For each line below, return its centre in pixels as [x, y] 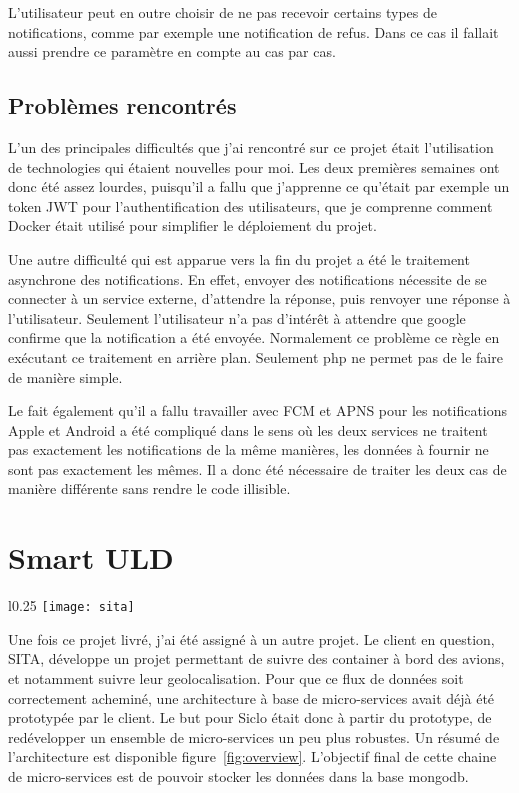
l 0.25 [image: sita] [71, 605]
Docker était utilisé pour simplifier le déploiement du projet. [192, 225]
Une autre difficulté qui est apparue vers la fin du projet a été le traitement [239, 258]
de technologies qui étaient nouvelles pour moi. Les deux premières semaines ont [254, 166]
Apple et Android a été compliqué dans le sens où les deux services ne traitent [248, 429]
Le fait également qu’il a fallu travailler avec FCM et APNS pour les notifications [258, 410]
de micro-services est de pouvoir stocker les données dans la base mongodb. [238, 776]
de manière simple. [65, 376]
